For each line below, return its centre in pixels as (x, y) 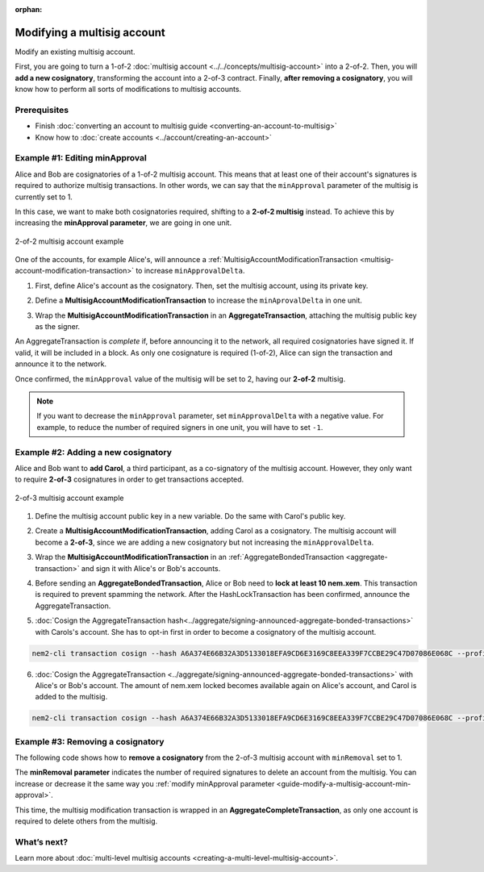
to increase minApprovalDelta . (190, 271)
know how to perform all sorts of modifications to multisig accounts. (128, 90)
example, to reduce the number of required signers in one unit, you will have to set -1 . (180, 427)
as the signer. (58, 327)
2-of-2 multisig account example (69, 241)
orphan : (29, 9)
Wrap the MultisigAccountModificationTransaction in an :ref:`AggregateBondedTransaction (190, 557)
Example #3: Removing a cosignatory (90, 741)
